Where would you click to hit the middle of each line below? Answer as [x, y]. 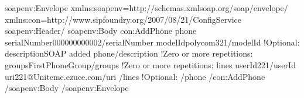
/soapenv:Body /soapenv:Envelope [67, 88]
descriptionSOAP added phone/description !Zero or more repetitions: [129, 53]
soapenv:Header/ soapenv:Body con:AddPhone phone [101, 31]
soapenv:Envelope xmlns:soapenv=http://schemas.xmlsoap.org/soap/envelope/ [146, 8]
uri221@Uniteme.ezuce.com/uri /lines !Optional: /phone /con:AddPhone [135, 76]
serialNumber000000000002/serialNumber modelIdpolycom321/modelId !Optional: [152, 42]
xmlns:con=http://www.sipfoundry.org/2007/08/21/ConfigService [123, 19]
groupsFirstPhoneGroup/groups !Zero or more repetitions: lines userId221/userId [150, 64]
